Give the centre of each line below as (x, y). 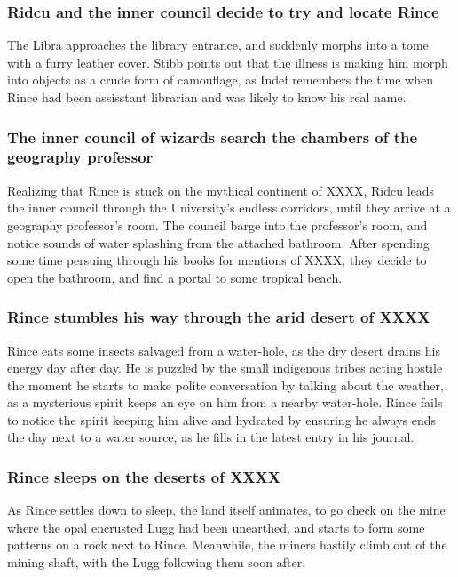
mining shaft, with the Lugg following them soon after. (157, 562)
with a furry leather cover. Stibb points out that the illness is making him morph (228, 62)
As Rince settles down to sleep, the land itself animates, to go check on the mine (226, 510)
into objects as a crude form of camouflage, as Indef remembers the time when (220, 80)
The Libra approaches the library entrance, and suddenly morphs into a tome (218, 45)
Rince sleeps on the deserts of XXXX (144, 477)
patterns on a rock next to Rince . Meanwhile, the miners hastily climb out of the (227, 545)
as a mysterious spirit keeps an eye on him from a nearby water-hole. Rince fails (225, 402)
